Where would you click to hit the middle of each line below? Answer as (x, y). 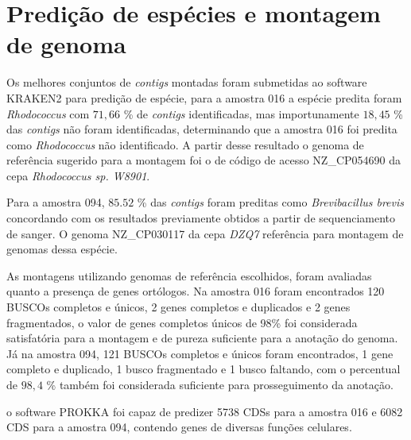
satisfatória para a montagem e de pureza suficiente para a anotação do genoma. (202, 338)
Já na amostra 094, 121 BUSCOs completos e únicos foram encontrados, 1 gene (200, 353)
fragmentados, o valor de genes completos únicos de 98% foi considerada (182, 322)
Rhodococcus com (48, 113)
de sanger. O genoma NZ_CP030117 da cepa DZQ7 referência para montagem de (205, 233)
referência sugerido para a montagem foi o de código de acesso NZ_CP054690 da (204, 160)
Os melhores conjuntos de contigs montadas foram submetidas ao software (187, 82)
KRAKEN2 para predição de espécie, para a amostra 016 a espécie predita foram (204, 97)
